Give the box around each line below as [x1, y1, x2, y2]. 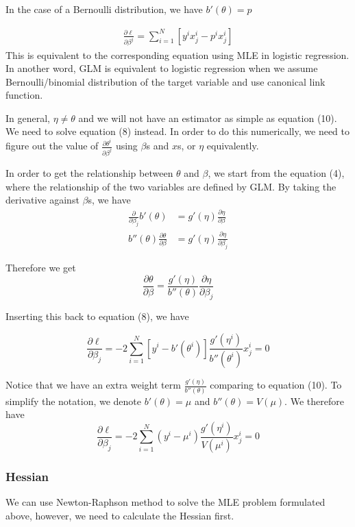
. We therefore [284, 393, 344, 408]
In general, [5, 110, 50, 125]
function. [5, 88, 43, 102]
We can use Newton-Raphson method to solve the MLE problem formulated [5, 494, 326, 508]
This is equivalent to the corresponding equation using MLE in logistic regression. [5, 47, 350, 62]
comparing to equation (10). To [210, 378, 342, 392]
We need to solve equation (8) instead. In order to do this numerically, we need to [5, 124, 350, 138]
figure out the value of [5, 138, 99, 153]
